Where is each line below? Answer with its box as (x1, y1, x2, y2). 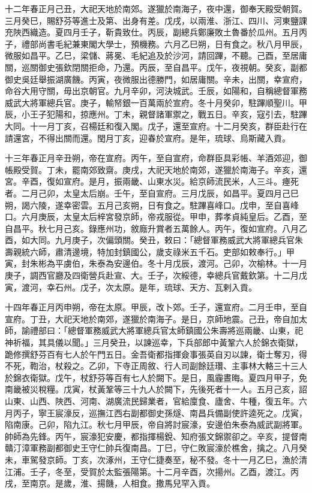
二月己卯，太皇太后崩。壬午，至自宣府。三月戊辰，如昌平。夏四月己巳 (21, 186, 299, 199)
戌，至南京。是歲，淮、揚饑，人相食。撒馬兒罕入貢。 (5, 477, 215, 489)
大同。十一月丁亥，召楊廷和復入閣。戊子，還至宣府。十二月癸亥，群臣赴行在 (5, 119, 307, 132)
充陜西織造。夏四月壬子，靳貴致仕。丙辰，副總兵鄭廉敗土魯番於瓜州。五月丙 (5, 26, 307, 38)
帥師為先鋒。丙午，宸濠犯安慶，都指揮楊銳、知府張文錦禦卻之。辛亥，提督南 (5, 430, 307, 442)
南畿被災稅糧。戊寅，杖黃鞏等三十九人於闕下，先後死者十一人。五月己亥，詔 (5, 383, 307, 395)
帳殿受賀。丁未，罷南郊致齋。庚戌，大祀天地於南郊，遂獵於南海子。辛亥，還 (5, 163, 307, 176)
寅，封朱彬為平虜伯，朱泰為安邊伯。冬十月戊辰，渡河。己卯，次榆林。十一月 (5, 257, 307, 270)
